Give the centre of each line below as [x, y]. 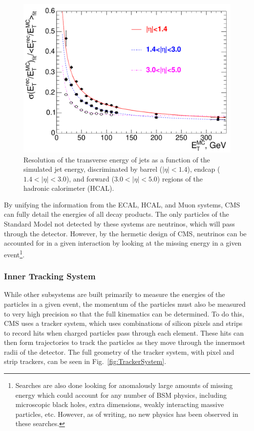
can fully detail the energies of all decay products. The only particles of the [116, 214]
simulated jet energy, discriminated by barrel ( [93, 169]
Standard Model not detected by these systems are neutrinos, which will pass [119, 224]
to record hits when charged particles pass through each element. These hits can [124, 332]
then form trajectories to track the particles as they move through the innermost [125, 342]
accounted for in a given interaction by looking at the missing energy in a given [123, 243]
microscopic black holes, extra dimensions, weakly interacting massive [120, 404]
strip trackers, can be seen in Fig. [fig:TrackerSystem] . [85, 361]
